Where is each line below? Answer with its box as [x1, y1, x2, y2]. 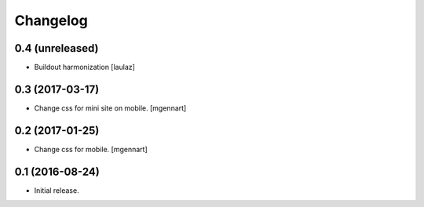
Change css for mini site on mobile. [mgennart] [34, 103, 187, 113]
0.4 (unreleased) [14, 42, 99, 55]
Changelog [14, 12, 88, 29]
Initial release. [34, 185, 79, 195]
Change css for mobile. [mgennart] [34, 144, 148, 154]
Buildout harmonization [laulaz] [34, 63, 135, 72]
